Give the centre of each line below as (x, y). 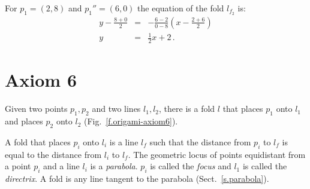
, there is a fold (187, 109)
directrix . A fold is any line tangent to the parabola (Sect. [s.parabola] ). (137, 179)
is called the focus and (191, 166)
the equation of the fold (181, 8)
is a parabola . (114, 166)
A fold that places (38, 141)
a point (18, 166)
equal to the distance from (53, 154)
